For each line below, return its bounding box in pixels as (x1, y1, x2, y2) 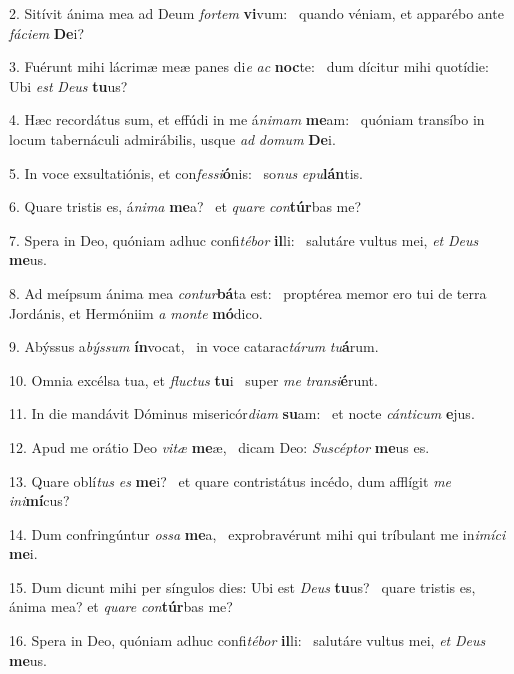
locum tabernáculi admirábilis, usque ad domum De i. (9, 128, 336, 149)
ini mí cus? (9, 490, 70, 511)
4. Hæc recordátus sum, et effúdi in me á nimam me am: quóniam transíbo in (9, 109, 485, 130)
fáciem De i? (9, 22, 84, 43)
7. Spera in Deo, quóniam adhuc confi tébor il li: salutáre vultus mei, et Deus (9, 229, 479, 250)
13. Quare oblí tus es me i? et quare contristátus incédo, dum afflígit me (9, 470, 452, 491)
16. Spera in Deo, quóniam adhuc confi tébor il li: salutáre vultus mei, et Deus (9, 630, 486, 651)
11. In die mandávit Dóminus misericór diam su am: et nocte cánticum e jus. (9, 403, 475, 424)
